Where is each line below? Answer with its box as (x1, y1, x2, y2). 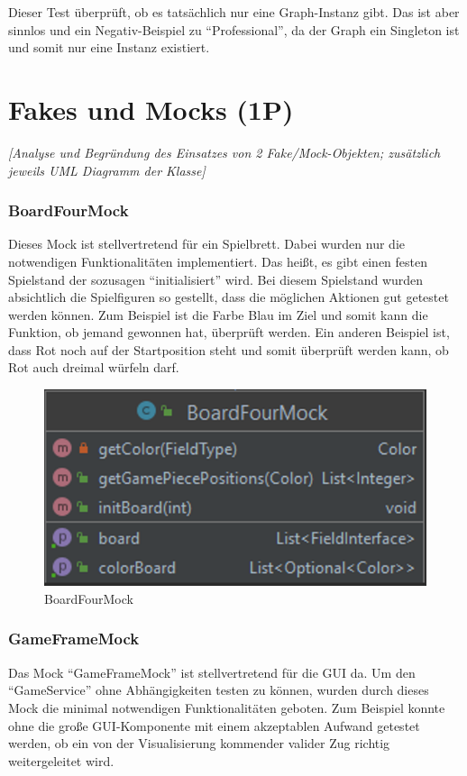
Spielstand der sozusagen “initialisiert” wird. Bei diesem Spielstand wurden (8, 269, 424, 288)
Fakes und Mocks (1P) (8, 90, 294, 127)
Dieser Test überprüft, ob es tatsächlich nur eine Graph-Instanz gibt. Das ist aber (8, 3, 460, 21)
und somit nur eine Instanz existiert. (8, 38, 210, 57)
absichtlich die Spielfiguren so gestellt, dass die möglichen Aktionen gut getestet (8, 288, 449, 306)
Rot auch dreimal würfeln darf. (8, 358, 179, 377)
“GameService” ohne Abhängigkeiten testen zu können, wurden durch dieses (8, 680, 429, 699)
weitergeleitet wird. (8, 751, 114, 770)
